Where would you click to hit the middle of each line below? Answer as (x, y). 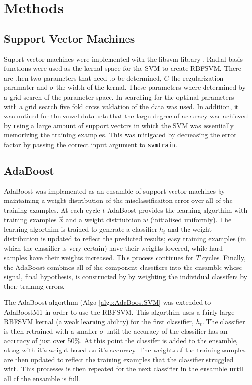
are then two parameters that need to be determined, (83, 77)
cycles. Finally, (224, 257)
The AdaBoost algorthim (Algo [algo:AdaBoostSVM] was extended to (108, 302)
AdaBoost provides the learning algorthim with (177, 209)
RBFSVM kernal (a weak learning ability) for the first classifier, (99, 321)
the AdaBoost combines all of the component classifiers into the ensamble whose (123, 267)
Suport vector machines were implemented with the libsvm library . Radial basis (124, 59)
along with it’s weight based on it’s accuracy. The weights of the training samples (125, 350)
